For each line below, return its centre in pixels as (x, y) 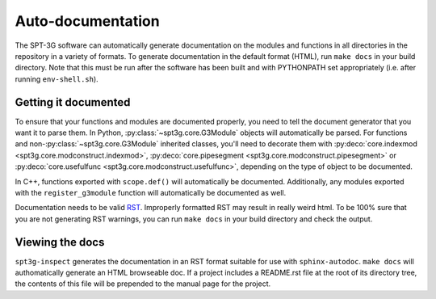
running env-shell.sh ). (57, 79)
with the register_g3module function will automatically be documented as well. (151, 192)
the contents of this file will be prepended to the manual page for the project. (143, 284)
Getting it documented (73, 102)
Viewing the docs (60, 242)
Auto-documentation (88, 21)
